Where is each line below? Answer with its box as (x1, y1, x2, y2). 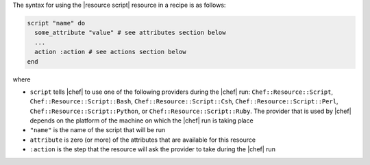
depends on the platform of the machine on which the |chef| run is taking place (29, 116, 254, 125)
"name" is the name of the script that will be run (29, 126, 166, 134)
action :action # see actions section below (34, 48, 186, 56)
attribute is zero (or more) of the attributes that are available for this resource (29, 136, 256, 144)
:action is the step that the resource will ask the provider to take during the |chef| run (29, 145, 275, 153)
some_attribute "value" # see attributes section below (34, 29, 226, 37)
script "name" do (27, 19, 86, 27)
